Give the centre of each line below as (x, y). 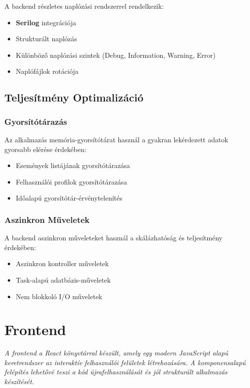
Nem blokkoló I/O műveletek (59, 296)
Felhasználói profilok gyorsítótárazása (71, 181)
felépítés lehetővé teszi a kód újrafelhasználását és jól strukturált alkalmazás (116, 372)
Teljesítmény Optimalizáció (74, 97)
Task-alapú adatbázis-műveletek (63, 279)
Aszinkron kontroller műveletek (62, 263)
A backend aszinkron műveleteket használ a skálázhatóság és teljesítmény (114, 238)
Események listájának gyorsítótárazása (73, 165)
